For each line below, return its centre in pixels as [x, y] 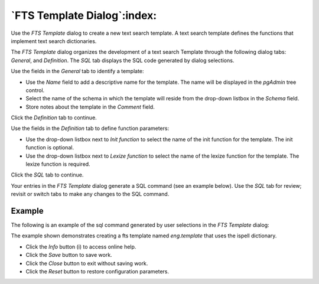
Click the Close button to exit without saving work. [87, 263]
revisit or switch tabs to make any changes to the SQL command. [90, 194]
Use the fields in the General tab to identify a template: [77, 71]
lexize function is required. [58, 164]
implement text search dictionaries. [54, 41]
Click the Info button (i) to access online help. [81, 247]
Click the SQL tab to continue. [47, 175]
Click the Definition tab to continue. [54, 117]
